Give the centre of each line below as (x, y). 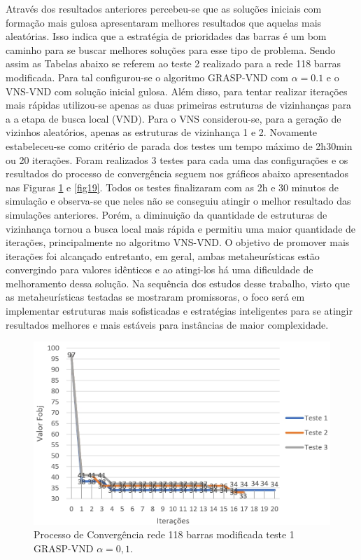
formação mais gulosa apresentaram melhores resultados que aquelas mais (164, 22)
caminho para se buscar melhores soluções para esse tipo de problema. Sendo (171, 49)
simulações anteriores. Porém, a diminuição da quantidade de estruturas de (167, 214)
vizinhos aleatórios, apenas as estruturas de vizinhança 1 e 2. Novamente (162, 132)
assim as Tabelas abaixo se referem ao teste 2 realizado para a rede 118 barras (174, 63)
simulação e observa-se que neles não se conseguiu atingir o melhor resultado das (178, 201)
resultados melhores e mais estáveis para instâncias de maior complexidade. (167, 324)
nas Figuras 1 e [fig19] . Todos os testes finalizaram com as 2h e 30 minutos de (172, 187)
